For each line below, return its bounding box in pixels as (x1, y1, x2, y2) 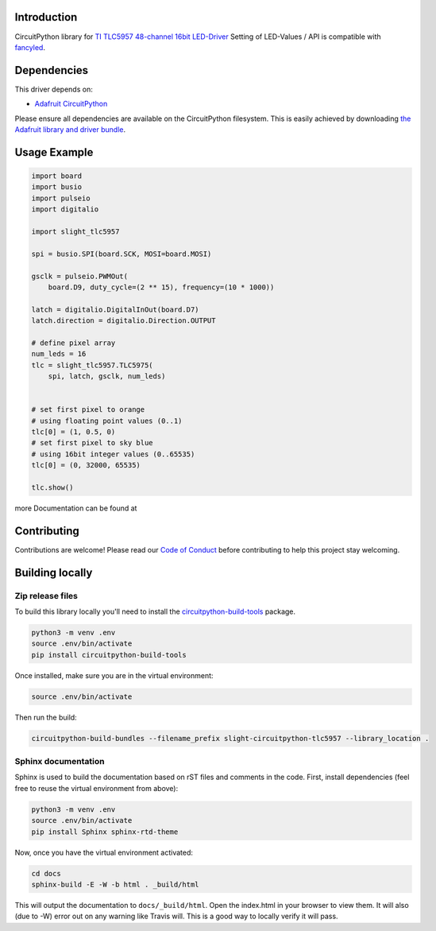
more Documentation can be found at (14, 503, 137, 513)
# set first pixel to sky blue (31, 438, 154, 448)
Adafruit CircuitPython (34, 99, 108, 109)
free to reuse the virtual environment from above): (14, 783, 179, 793)
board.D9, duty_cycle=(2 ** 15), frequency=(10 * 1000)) (48, 282, 275, 292)
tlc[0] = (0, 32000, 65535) (31, 461, 141, 470)
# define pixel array (31, 338, 116, 347)
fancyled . (14, 42, 45, 52)
